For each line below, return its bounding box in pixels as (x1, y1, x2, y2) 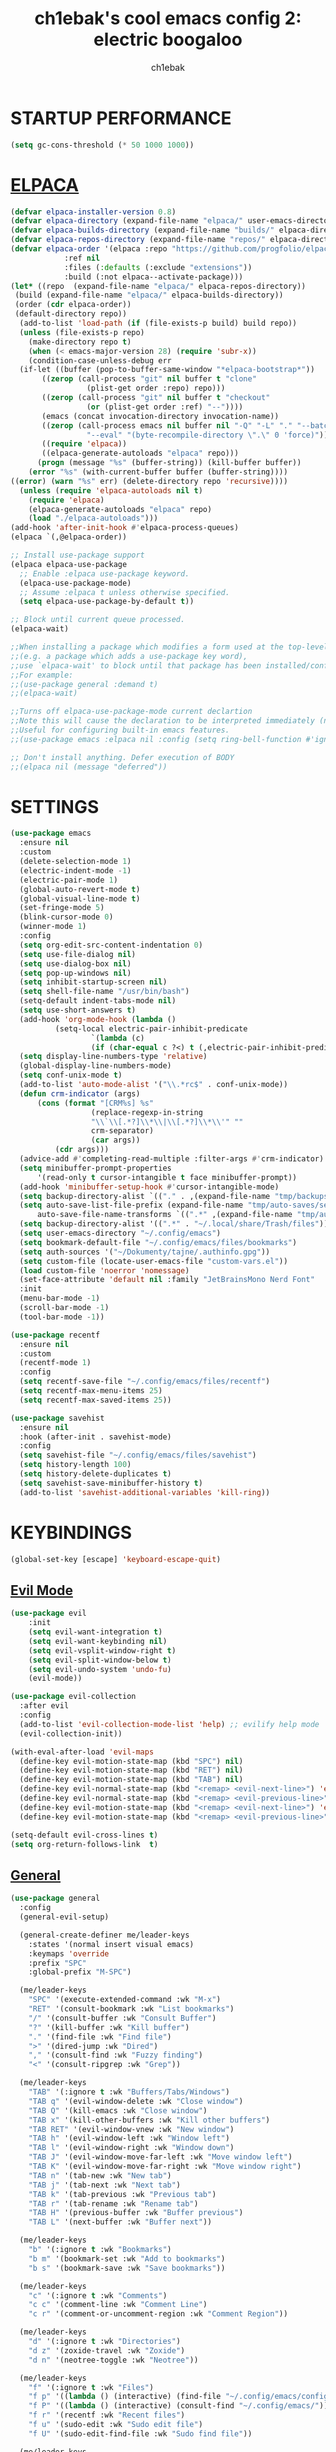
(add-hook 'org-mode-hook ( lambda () (19, 1014, 177, 1024)
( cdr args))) (54, 1145, 110, 1155)
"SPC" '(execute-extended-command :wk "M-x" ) (28, 1995, 222, 2005)
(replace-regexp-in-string (90, 1107, 203, 1117)
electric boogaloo (93, 28, 243, 51)
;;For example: (10, 670, 74, 680)
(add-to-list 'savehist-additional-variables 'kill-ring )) (19, 1487, 271, 1497)
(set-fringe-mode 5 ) (19, 903, 105, 913)
